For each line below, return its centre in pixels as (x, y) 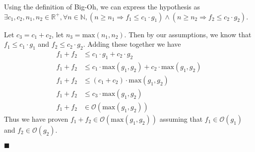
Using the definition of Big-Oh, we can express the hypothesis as (102, 6)
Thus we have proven (36, 118)
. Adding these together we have (132, 44)
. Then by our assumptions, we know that (188, 34)
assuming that (181, 118)
